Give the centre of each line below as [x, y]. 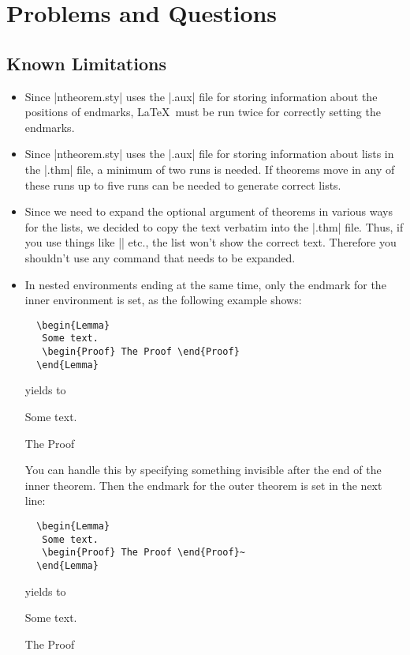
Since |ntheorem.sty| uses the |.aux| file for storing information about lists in [209, 154]
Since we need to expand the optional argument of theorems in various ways [209, 211]
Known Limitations [86, 63]
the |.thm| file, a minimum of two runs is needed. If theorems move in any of [210, 169]
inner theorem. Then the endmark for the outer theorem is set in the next [203, 485]
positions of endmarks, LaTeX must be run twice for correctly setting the [203, 112]
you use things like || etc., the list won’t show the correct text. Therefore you [211, 242]
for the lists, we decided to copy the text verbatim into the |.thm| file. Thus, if [214, 226]
